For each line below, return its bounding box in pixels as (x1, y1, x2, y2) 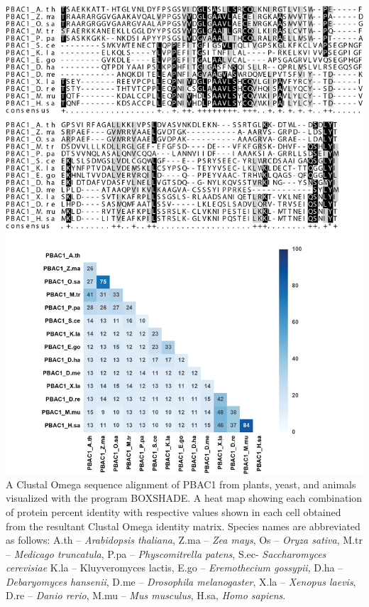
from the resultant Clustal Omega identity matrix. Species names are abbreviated (6, 518, 360, 533)
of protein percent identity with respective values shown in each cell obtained (6, 504, 341, 519)
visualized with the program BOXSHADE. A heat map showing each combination (6, 490, 363, 505)
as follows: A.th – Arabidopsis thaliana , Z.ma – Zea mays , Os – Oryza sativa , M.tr (6, 532, 363, 547)
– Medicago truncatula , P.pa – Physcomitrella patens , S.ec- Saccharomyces (6, 546, 326, 561)
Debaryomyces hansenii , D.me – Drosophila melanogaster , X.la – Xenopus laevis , (6, 574, 356, 589)
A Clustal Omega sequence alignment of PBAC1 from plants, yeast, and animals (6, 476, 356, 491)
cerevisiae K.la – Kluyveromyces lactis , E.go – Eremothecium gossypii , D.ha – (6, 560, 343, 575)
